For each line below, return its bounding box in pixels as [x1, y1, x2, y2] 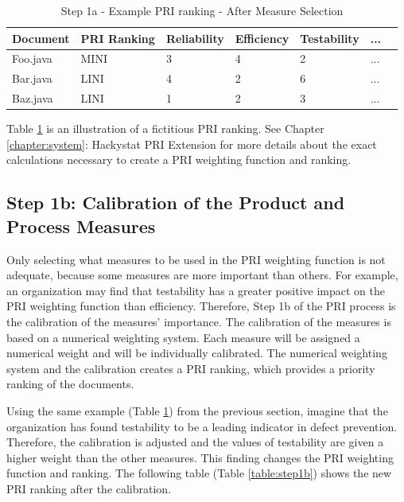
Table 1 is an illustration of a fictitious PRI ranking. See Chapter [6, 120, 324, 137]
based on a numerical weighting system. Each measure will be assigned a [6, 329, 360, 345]
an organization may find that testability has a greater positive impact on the [6, 282, 385, 298]
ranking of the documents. [6, 376, 134, 392]
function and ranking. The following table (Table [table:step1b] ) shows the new [6, 465, 392, 481]
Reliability [165, 29, 224, 46]
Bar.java [12, 70, 52, 87]
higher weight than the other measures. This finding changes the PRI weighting [6, 449, 394, 465]
